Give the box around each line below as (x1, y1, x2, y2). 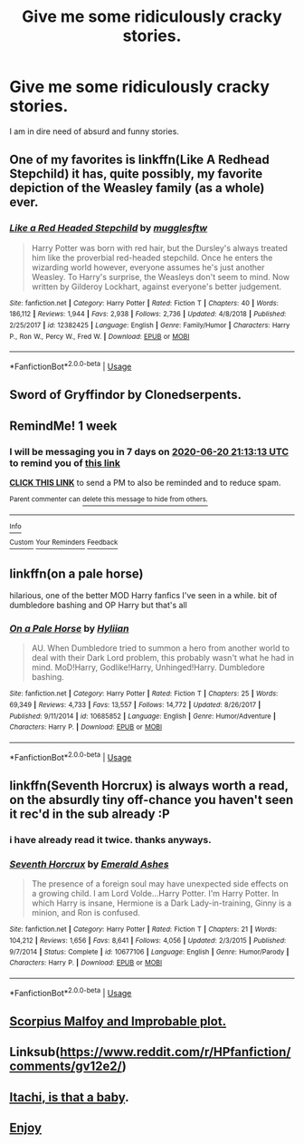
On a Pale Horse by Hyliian (9, 623, 129, 635)
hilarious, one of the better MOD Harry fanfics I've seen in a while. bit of (9, 590, 278, 601)
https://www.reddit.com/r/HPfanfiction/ (60, 1044, 291, 1060)
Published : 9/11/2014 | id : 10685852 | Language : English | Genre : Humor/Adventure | (9, 712, 276, 721)
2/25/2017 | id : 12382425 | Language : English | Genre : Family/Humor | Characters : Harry (9, 320, 290, 330)
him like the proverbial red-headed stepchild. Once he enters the (31, 252, 273, 263)
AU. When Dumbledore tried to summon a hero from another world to (31, 643, 290, 654)
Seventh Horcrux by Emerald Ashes (9, 858, 169, 870)
